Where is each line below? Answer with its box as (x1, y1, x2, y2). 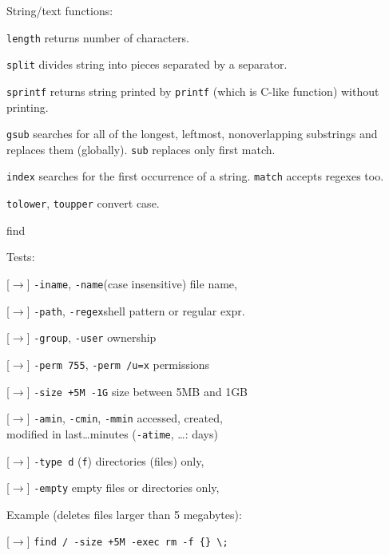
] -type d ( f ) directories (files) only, (26, 452, 204, 469)
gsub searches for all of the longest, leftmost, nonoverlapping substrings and (6, 125, 378, 142)
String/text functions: (6, 2, 113, 18)
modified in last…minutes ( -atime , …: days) (6, 425, 218, 442)
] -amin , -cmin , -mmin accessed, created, (26, 410, 223, 426)
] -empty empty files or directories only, (26, 479, 220, 496)
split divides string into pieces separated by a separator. (6, 56, 288, 73)
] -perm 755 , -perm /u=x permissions (26, 355, 210, 372)
